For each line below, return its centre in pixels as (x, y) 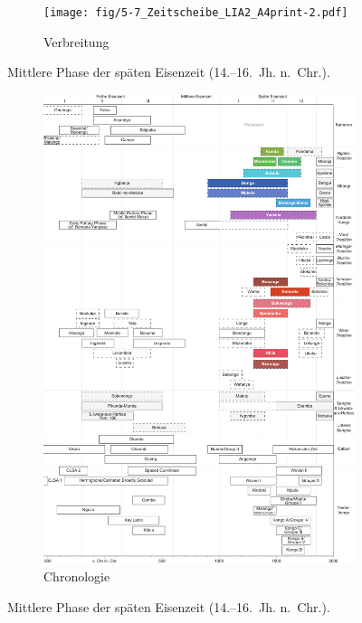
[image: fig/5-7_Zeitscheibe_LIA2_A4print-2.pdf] (196, 13)
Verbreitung (76, 41)
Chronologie (77, 576)
